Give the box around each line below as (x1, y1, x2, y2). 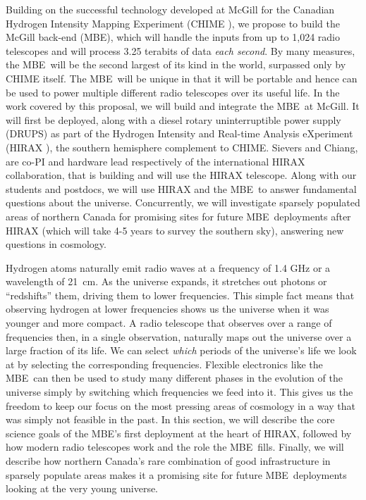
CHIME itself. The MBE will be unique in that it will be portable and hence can (6, 70, 358, 85)
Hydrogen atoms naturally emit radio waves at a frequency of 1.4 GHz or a (6, 260, 331, 275)
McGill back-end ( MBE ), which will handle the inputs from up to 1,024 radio (6, 30, 340, 44)
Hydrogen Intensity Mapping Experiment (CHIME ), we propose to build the (6, 15, 340, 30)
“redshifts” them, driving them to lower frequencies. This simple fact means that (6, 287, 355, 302)
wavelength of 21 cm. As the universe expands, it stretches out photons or (6, 274, 327, 289)
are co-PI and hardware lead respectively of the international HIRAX (6, 154, 305, 168)
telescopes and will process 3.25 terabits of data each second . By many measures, (6, 43, 355, 58)
